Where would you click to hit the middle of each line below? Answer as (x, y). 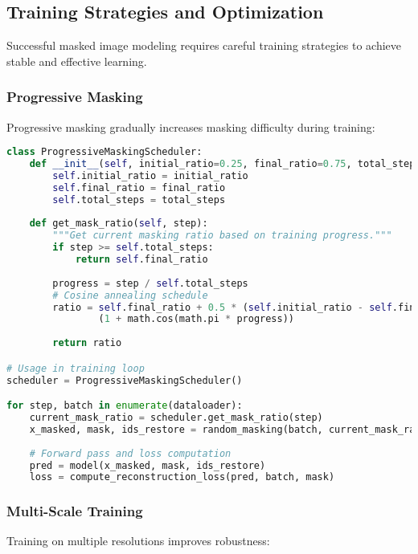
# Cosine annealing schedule (130, 295)
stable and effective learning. (77, 61)
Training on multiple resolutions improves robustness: (138, 541)
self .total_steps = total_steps (139, 200)
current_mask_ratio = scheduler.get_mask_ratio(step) (176, 418)
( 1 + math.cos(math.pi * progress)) (196, 319)
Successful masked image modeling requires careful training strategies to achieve (204, 45)
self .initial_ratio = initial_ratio (150, 175)
